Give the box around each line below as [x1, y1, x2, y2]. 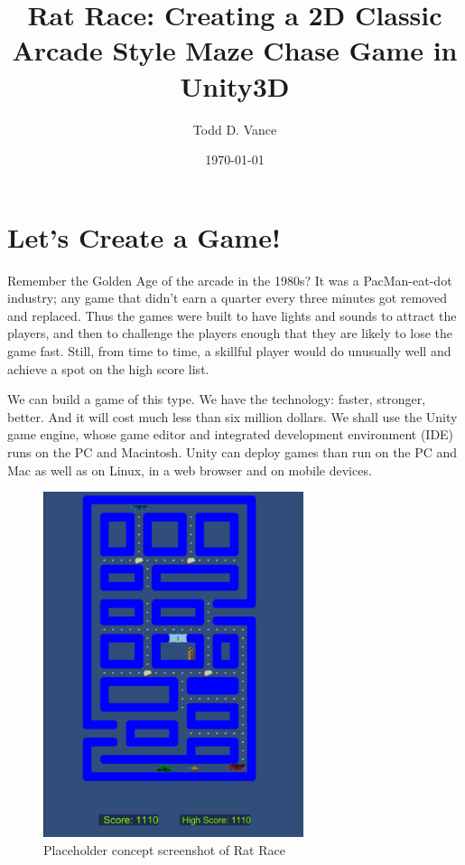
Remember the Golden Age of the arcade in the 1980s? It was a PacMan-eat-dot [7, 270, 452, 289]
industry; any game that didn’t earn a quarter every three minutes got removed [7, 288, 447, 307]
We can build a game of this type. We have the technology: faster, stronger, [7, 390, 426, 409]
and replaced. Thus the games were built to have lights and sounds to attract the [7, 306, 457, 324]
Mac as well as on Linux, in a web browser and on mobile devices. [7, 460, 372, 479]
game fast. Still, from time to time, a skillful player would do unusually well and [7, 342, 451, 360]
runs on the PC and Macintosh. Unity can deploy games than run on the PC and [7, 442, 458, 461]
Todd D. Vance [192, 119, 277, 138]
